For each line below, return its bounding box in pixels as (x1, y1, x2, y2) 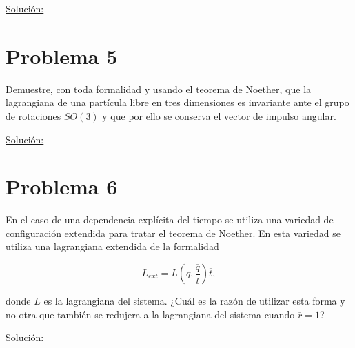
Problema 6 (6, 172, 118, 201)
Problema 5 (6, 41, 118, 70)
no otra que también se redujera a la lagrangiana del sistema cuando (6, 307, 295, 321)
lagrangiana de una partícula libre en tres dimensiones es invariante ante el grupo (6, 95, 349, 110)
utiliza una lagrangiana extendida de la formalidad (6, 239, 219, 254)
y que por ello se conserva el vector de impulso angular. (102, 108, 336, 123)
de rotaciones (6, 108, 61, 123)
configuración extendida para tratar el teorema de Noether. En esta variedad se (6, 225, 341, 240)
